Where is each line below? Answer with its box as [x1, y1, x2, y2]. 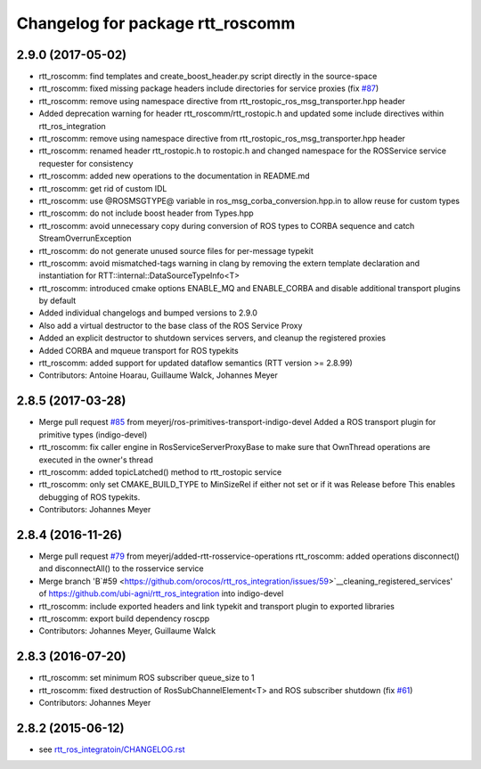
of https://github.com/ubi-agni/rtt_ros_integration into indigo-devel [38, 588, 284, 599]
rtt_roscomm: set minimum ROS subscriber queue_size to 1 [38, 673, 256, 683]
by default [38, 295, 77, 307]
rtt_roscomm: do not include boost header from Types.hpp [38, 208, 254, 218]
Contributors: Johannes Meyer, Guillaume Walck [38, 626, 216, 636]
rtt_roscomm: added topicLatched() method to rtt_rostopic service [38, 466, 282, 477]
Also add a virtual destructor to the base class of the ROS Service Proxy [38, 320, 303, 331]
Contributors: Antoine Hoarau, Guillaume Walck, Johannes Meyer [38, 370, 278, 380]
